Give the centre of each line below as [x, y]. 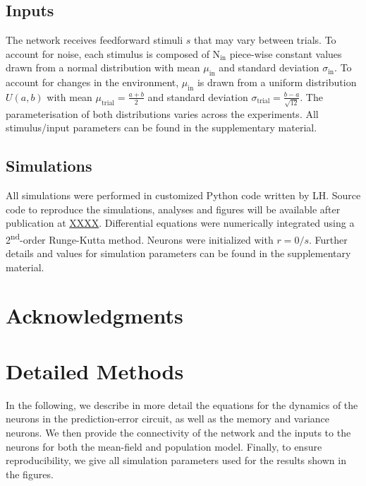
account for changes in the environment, [92, 82]
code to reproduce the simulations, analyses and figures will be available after [173, 209]
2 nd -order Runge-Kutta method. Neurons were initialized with [140, 238]
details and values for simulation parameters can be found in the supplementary [178, 253]
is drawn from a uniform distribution [277, 82]
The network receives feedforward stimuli [94, 40]
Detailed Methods [95, 371]
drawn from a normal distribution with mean [103, 67]
